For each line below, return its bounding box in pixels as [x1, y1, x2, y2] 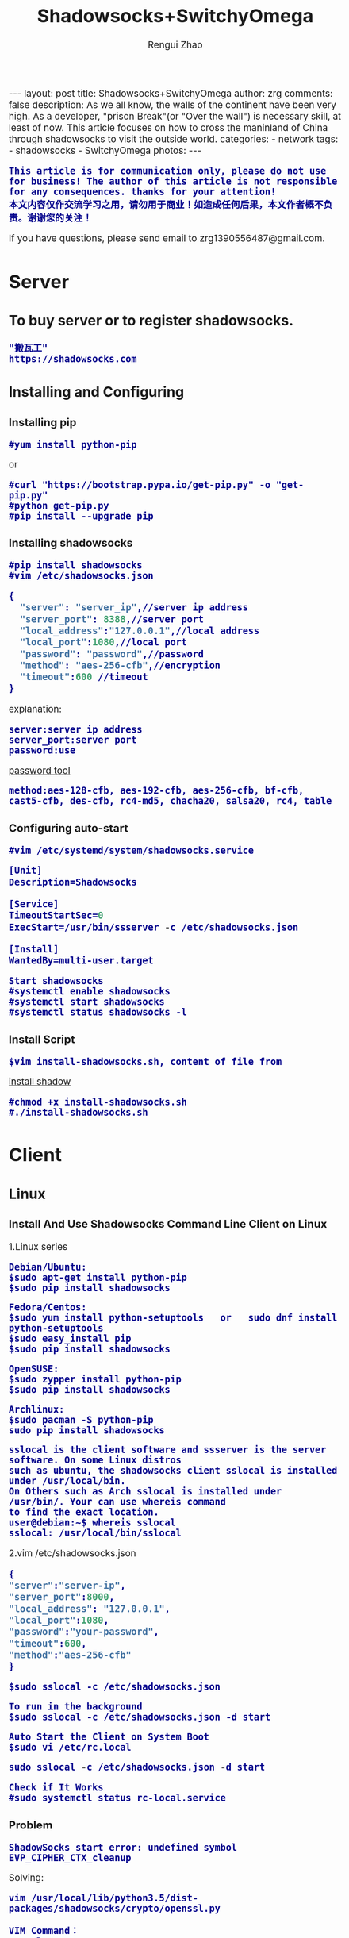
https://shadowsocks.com [9, 353, 137, 364]
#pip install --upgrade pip [9, 510, 155, 521]
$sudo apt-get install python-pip [9, 1271, 187, 1283]
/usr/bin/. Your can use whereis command [9, 1496, 227, 1508]
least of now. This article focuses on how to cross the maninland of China [9, 121, 328, 134]
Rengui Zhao [148, 39, 203, 52]
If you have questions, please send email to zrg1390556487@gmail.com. [9, 233, 325, 245]
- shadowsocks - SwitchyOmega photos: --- [9, 144, 202, 156]
